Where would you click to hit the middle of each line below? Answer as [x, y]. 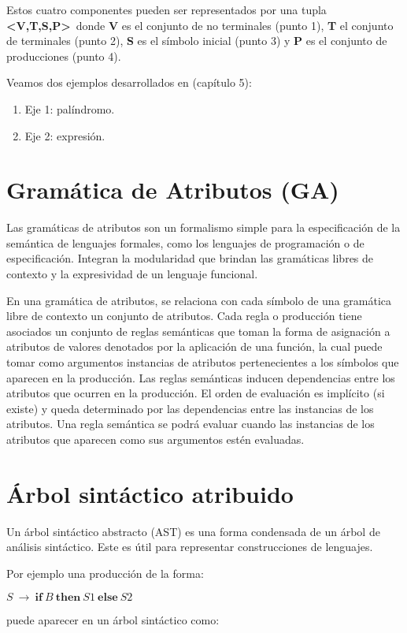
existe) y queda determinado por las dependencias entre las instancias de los [190, 408]
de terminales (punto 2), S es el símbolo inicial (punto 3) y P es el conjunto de [197, 41]
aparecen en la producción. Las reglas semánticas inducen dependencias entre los [201, 377]
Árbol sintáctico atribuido [150, 493]
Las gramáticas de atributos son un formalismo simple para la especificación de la [203, 227]
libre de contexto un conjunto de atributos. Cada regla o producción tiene [184, 316]
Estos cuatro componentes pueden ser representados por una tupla [166, 9]
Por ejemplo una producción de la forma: [105, 573]
